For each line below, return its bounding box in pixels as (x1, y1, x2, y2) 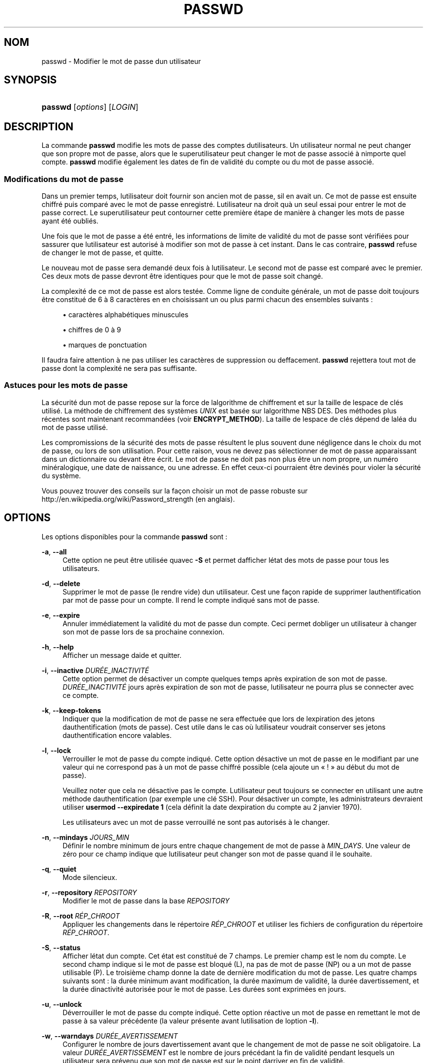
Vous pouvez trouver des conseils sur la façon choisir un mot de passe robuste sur (41, 486, 308, 495)
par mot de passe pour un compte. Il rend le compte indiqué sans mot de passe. (62, 595, 320, 604)
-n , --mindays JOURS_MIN (41, 833, 129, 841)
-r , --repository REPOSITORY (41, 888, 137, 897)
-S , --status (41, 943, 81, 952)
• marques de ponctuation (62, 341, 147, 349)
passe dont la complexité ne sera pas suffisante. (41, 364, 197, 373)
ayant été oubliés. (41, 217, 98, 225)
